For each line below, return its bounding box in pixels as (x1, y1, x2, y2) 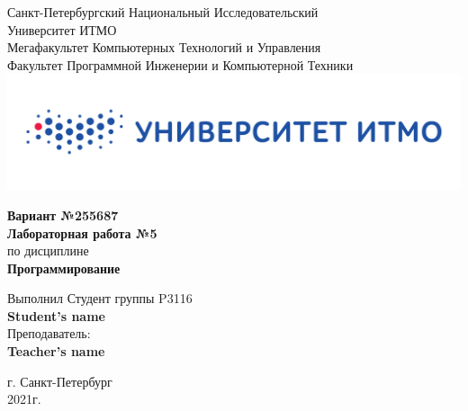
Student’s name (7, 306, 105, 325)
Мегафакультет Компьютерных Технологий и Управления (7, 38, 321, 57)
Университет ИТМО (7, 20, 117, 39)
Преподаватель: (7, 324, 91, 343)
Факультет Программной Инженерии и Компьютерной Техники (7, 55, 354, 74)
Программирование (7, 258, 121, 277)
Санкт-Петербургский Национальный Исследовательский (7, 3, 319, 21)
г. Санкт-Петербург (7, 371, 112, 390)
